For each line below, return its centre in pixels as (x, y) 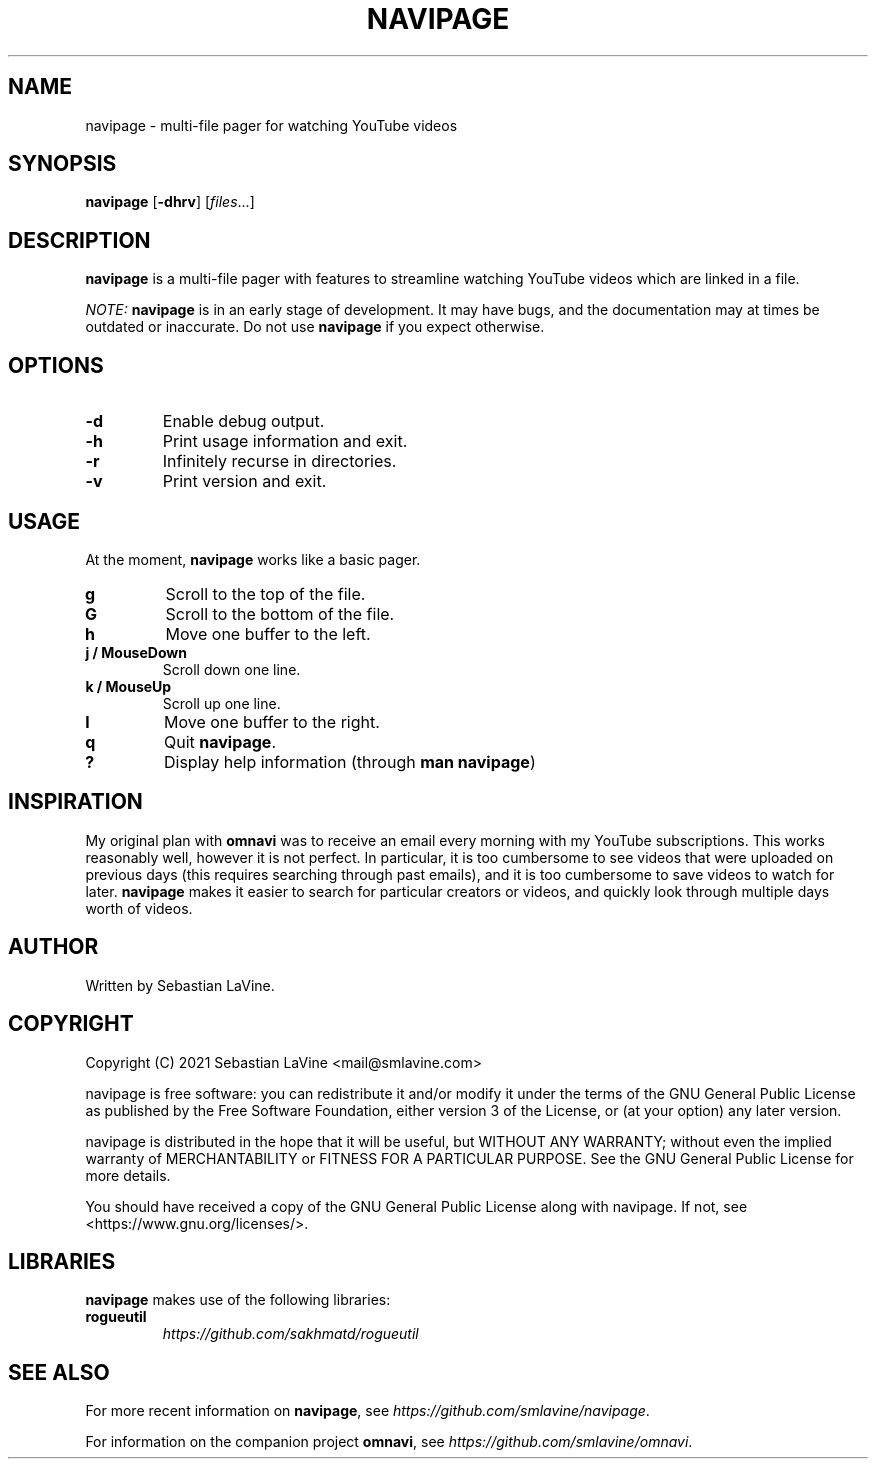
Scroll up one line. (221, 703)
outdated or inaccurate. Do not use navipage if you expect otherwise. (315, 327)
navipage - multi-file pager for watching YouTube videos (271, 125)
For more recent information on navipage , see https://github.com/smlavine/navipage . (367, 1411)
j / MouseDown (136, 652)
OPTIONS (56, 365)
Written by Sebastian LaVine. (180, 985)
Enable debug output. (243, 421)
